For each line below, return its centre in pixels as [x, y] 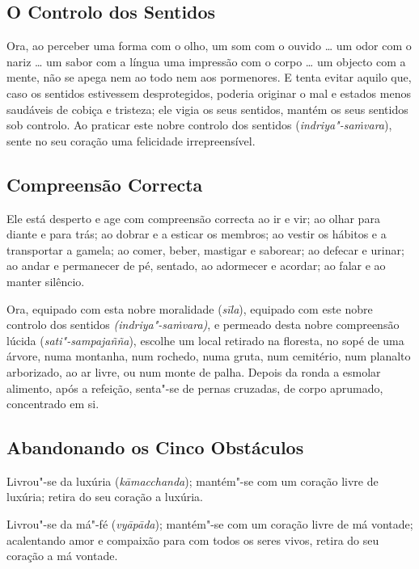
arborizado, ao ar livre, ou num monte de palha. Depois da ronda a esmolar [194, 371]
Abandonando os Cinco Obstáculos [155, 447]
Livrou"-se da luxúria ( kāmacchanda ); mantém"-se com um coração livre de [193, 480]
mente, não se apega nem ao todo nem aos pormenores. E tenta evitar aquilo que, [209, 77]
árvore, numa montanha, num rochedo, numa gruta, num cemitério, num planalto [209, 356]
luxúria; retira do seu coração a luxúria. [105, 497]
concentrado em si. [53, 404]
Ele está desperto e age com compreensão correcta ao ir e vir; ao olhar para [193, 218]
